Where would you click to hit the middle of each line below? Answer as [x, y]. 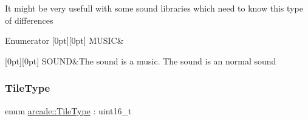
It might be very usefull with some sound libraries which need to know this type [154, 8]
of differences [29, 20]
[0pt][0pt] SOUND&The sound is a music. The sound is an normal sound [141, 60]
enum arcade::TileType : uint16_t [68, 110]
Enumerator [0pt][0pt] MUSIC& [64, 40]
